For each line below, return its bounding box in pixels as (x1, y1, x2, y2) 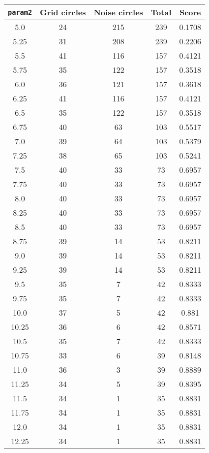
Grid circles (40, 6, 86, 18)
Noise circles (93, 6, 143, 18)
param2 (8, 8, 32, 16)
